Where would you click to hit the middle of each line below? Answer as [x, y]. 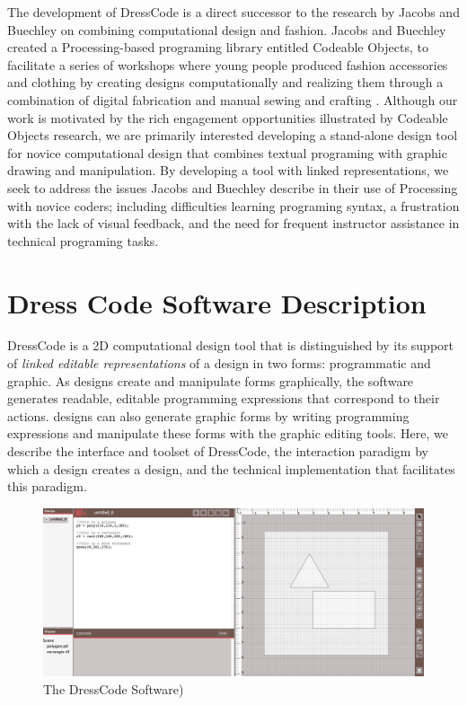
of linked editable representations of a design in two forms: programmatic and [219, 363]
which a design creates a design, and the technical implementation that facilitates [231, 468]
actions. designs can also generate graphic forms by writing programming [208, 415]
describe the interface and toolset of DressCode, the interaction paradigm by [218, 451]
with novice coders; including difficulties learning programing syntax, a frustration [233, 205]
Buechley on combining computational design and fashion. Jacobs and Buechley [227, 29]
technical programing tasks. [83, 240]
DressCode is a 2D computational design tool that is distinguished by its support [231, 345]
